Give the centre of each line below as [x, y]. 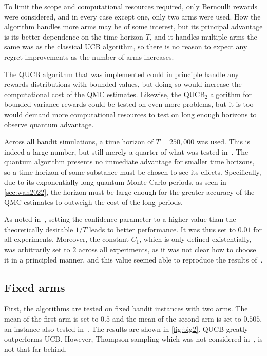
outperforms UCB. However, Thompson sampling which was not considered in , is [133, 339]
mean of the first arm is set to [51, 319]
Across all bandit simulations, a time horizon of [79, 142]
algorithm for [231, 94]
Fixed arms [35, 287]
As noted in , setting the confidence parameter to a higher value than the [120, 219]
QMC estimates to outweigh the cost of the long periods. [93, 202]
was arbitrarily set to [37, 249]
